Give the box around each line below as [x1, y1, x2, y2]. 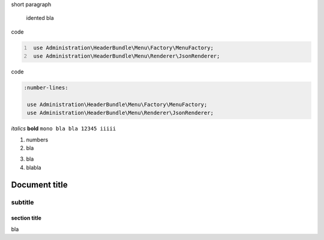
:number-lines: [23, 84, 68, 91]
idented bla [26, 14, 54, 22]
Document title [11, 179, 68, 189]
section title [11, 214, 42, 222]
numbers [26, 136, 49, 143]
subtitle [11, 198, 34, 206]
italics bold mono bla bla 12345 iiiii [11, 125, 116, 132]
